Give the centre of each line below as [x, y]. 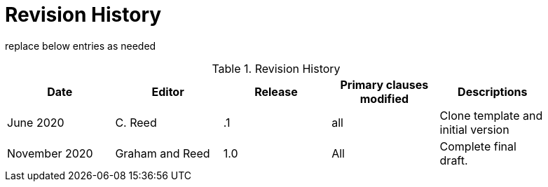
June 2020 [36, 122]
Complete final [478, 146]
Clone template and [491, 115]
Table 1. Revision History [276, 68]
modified [384, 98]
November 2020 [50, 153]
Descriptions [493, 91]
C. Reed [136, 122]
